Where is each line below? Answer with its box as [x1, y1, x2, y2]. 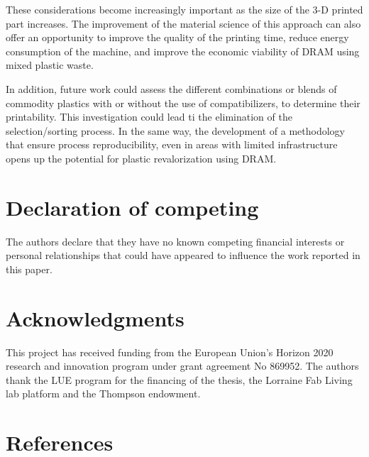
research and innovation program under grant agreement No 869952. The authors [6, 358, 359, 373]
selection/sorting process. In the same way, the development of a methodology [6, 123, 345, 138]
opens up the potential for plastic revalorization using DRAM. [6, 150, 277, 165]
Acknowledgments [6, 303, 184, 332]
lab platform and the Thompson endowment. [6, 386, 201, 401]
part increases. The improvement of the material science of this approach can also [6, 16, 361, 31]
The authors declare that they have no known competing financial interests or [6, 233, 345, 248]
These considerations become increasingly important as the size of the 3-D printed [6, 2, 363, 16]
